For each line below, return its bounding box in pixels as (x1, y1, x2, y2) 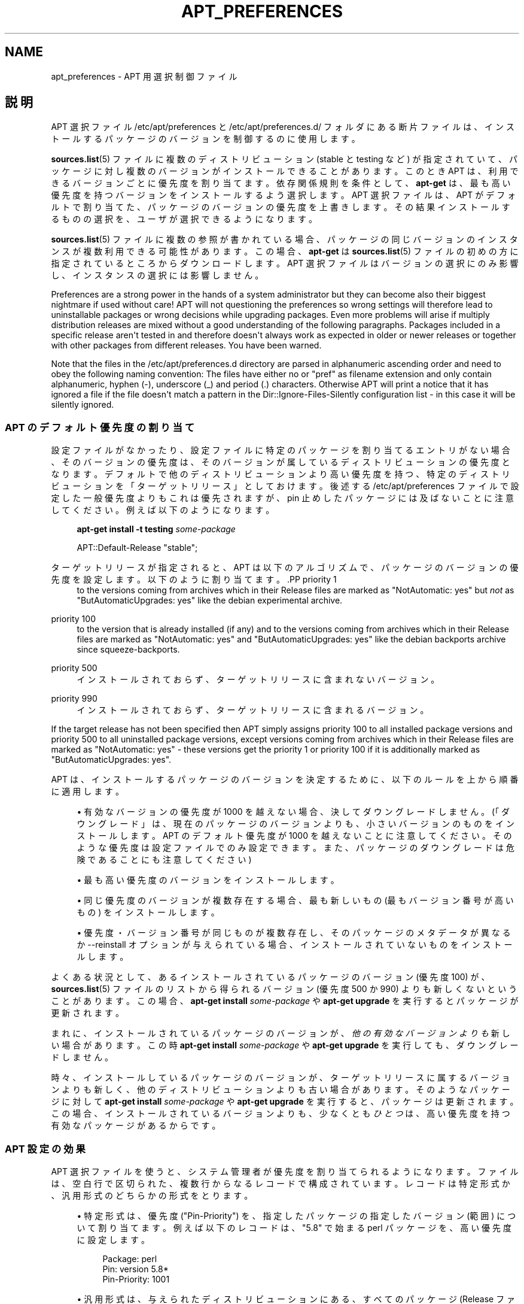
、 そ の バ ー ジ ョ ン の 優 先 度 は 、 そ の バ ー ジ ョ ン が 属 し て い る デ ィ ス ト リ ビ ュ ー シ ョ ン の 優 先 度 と (51, 457, 510, 468)
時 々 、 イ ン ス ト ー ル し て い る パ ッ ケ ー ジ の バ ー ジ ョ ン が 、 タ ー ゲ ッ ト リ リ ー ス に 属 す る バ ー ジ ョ (51, 1072, 510, 1083)
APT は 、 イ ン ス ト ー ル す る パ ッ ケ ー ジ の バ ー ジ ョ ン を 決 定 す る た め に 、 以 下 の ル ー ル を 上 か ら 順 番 (51, 774, 519, 785)
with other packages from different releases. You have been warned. (51, 340, 322, 351)
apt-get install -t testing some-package (77, 524, 236, 535)
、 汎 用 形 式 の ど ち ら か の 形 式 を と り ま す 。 (51, 1190, 253, 1200)
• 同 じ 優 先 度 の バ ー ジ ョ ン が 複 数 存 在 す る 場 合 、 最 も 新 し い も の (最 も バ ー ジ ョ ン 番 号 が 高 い (77, 895, 514, 906)
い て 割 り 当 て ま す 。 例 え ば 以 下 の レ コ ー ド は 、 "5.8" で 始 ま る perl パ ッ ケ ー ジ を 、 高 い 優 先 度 (77, 1222, 511, 1233)
